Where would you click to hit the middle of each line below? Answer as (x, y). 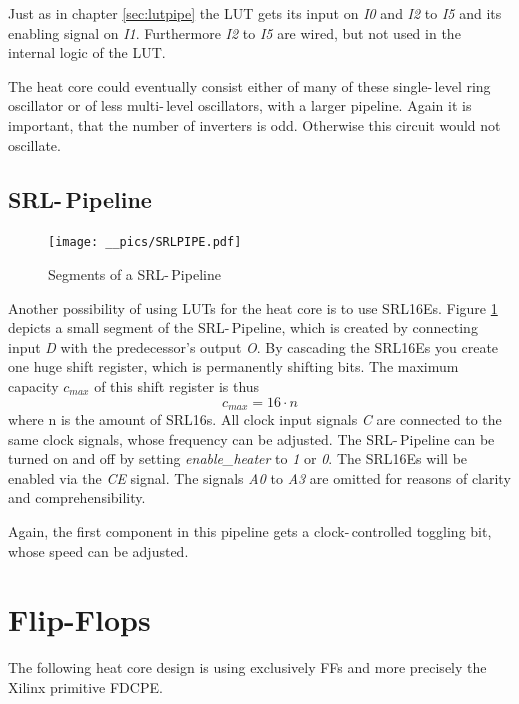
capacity (33, 385)
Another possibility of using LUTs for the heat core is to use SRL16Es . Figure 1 (253, 307)
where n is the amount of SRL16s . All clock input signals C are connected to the (255, 419)
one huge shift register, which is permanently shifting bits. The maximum (233, 366)
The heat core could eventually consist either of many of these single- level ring (249, 85)
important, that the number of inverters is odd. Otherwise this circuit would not (254, 124)
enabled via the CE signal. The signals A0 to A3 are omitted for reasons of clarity (259, 477)
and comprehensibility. (77, 497)
